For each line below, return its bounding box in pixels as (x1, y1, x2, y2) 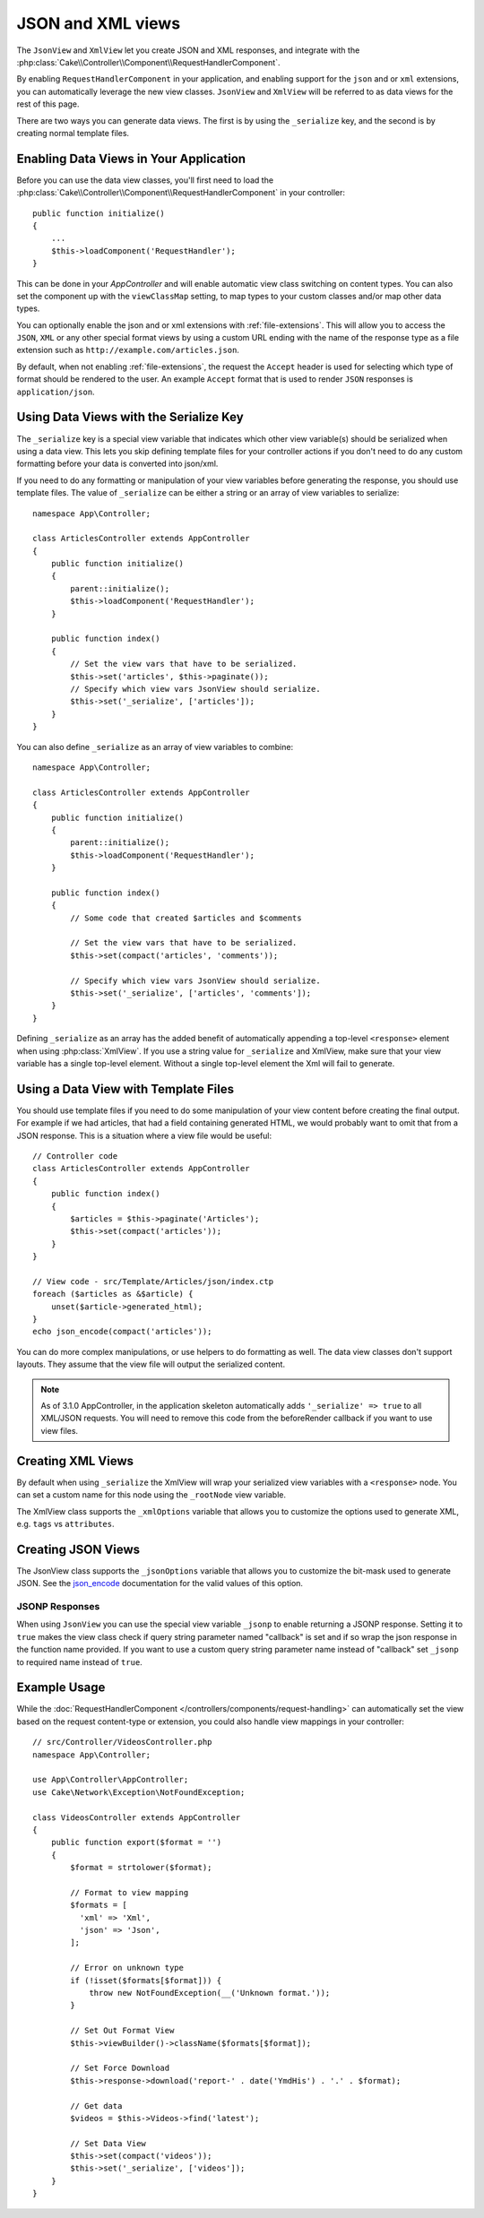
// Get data (70, 2101, 123, 2110)
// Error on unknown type (70, 1963, 184, 1973)
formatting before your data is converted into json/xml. (16, 458, 219, 470)
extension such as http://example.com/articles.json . (16, 345, 239, 356)
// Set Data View (70, 2138, 147, 2148)
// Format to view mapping (70, 1887, 189, 1897)
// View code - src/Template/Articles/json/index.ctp (32, 1276, 273, 1286)
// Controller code (32, 1152, 118, 1161)
